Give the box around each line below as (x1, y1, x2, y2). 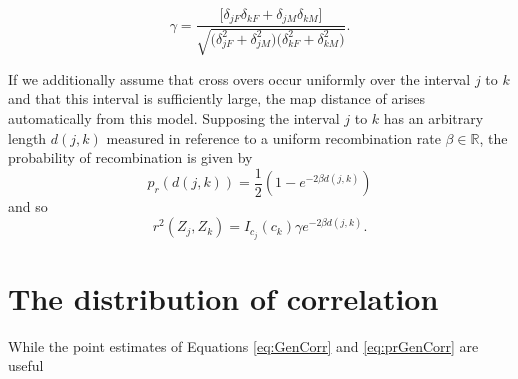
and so (8, 196, 48, 217)
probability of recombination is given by (8, 147, 253, 168)
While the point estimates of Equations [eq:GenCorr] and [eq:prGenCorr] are (8, 335, 479, 356)
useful (8, 355, 44, 376)
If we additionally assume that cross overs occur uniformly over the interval (8, 68, 471, 89)
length (8, 127, 47, 148)
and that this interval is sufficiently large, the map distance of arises (8, 88, 426, 109)
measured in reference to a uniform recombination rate (106, 127, 441, 148)
